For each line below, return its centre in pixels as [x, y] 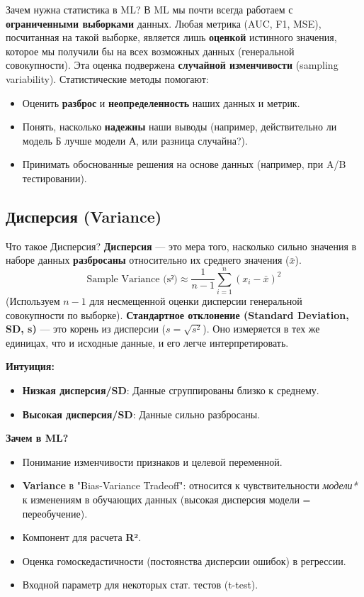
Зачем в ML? [37, 438]
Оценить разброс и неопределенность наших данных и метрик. [161, 102]
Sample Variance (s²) [132, 279]
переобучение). [55, 513]
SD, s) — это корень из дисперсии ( [86, 329]
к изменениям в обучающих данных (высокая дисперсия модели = [166, 499]
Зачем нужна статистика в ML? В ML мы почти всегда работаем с [149, 9]
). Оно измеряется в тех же [261, 329]
